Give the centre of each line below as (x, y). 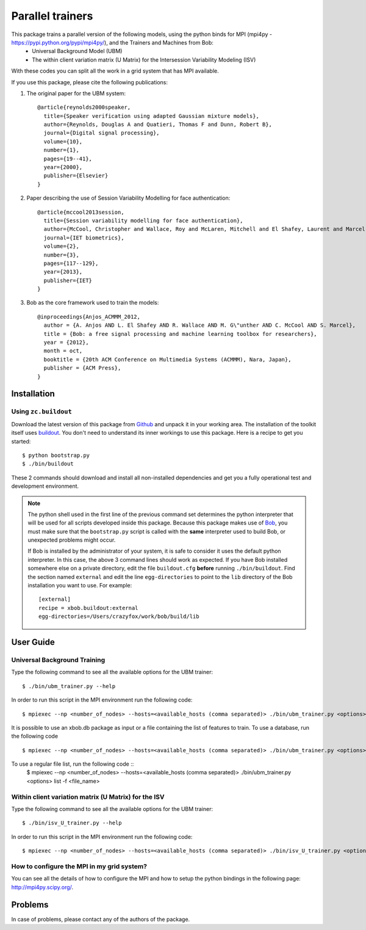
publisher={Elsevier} (76, 176)
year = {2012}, (66, 343)
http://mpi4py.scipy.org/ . (42, 887)
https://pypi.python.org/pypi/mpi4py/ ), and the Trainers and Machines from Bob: (112, 42)
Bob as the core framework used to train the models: (93, 303)
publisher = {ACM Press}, (82, 368)
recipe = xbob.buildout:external (88, 608)
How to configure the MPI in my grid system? (79, 866)
